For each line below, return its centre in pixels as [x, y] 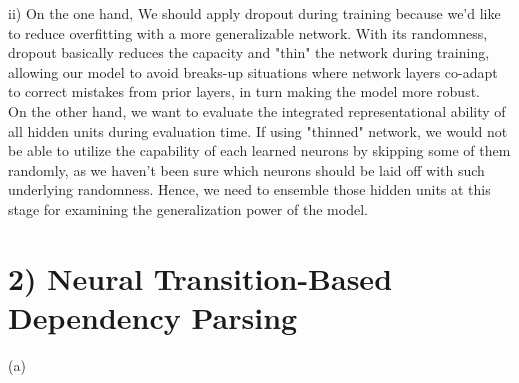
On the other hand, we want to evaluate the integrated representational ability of [257, 110]
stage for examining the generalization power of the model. [188, 208]
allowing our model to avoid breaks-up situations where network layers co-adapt [253, 71]
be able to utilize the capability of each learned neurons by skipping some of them [259, 150]
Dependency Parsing [153, 316]
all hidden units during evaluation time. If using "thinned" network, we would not [258, 130]
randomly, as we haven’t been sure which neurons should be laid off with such [246, 169]
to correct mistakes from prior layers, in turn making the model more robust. [244, 91]
